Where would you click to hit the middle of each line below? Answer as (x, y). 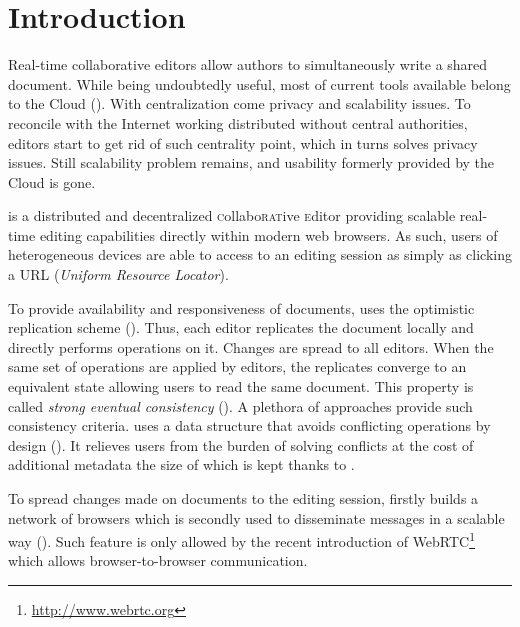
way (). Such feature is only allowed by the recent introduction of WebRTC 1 (242, 539)
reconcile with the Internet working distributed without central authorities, (238, 122)
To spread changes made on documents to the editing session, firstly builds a (243, 498)
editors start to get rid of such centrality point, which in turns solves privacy (243, 142)
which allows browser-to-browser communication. (158, 560)
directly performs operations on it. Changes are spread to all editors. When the (251, 346)
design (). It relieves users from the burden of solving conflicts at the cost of (241, 444)
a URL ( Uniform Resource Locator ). (118, 274)
